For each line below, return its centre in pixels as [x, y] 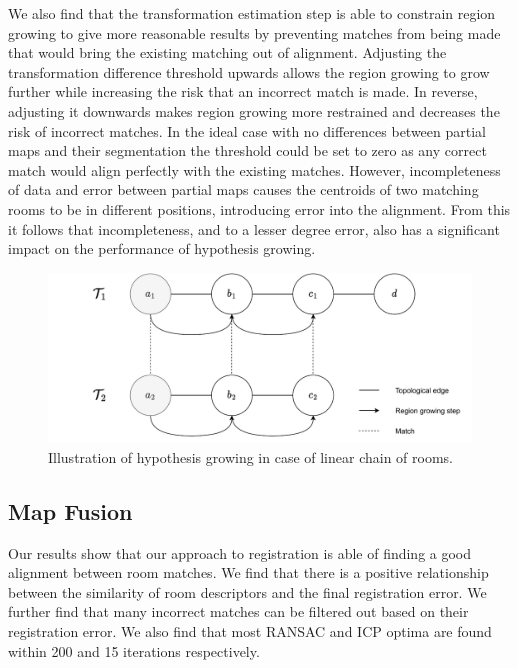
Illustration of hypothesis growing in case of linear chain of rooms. [251, 456]
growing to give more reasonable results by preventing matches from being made [254, 32]
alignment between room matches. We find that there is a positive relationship [248, 572]
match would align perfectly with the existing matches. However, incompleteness [254, 169]
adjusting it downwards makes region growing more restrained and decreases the [254, 110]
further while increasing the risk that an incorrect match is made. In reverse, [243, 91]
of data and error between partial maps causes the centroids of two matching [243, 189]
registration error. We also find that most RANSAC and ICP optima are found [250, 631]
